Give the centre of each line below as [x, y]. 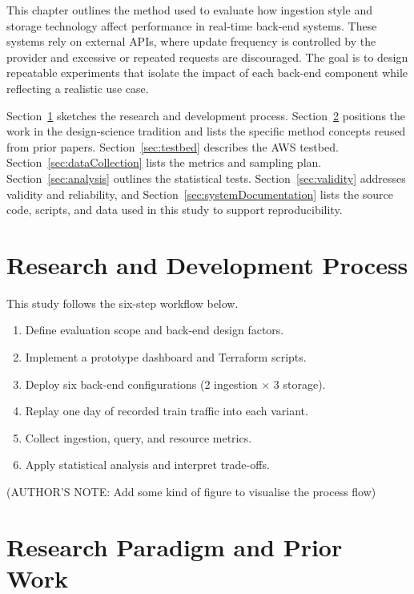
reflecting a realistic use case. [78, 88]
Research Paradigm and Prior [175, 546]
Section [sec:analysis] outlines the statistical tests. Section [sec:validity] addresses [206, 178]
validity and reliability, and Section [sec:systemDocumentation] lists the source [200, 194]
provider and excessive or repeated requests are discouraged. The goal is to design [207, 57]
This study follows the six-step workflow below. [123, 303]
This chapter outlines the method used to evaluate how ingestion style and [189, 10]
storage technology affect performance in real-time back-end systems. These [192, 25]
